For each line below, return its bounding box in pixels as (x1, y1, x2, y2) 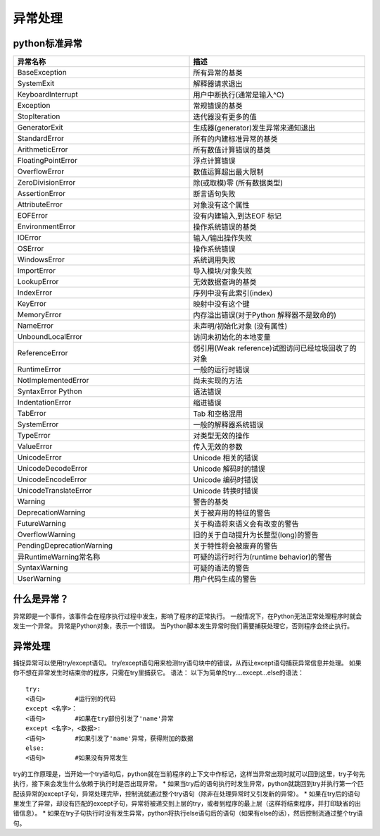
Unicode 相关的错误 (193, 453, 258, 463)
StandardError (17, 134, 65, 144)
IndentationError (17, 398, 72, 407)
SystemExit (17, 78, 55, 88)
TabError (17, 409, 46, 419)
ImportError (17, 266, 56, 276)
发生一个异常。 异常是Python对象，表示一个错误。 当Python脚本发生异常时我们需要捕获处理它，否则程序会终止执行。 (13, 621, 353, 630)
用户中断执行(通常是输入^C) (193, 90, 285, 100)
